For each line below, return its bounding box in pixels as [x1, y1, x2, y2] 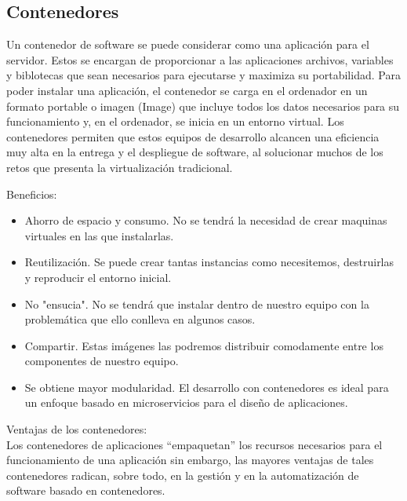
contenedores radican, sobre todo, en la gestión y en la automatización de [6, 466, 359, 483]
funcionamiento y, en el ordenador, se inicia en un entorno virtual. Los [6, 113, 344, 130]
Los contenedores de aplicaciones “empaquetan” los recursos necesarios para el [6, 436, 383, 452]
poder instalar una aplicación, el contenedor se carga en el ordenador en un [6, 82, 368, 98]
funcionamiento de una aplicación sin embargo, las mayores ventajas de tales [6, 452, 374, 468]
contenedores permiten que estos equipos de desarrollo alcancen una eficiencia [6, 128, 380, 144]
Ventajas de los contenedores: [6, 421, 147, 437]
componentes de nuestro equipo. [24, 353, 179, 369]
